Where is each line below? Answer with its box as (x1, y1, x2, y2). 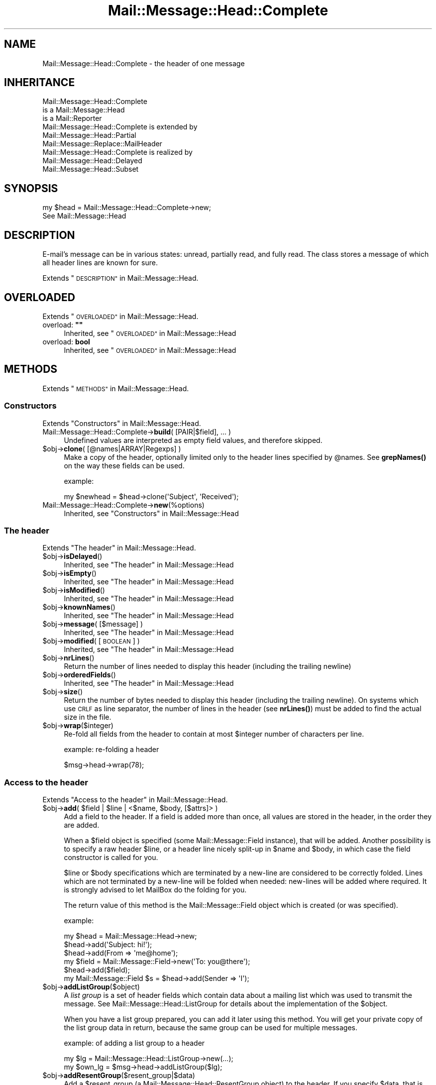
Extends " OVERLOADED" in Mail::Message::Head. (42, 312, 199, 321)
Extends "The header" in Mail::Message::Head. (42, 543, 196, 552)
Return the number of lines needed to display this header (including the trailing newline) (64, 662, 351, 671)
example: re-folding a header (64, 745, 159, 754)
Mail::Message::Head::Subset (42, 165, 139, 174)
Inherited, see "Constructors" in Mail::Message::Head (64, 509, 239, 518)
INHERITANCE (4, 76, 75, 89)
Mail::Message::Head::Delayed (42, 156, 142, 165)
